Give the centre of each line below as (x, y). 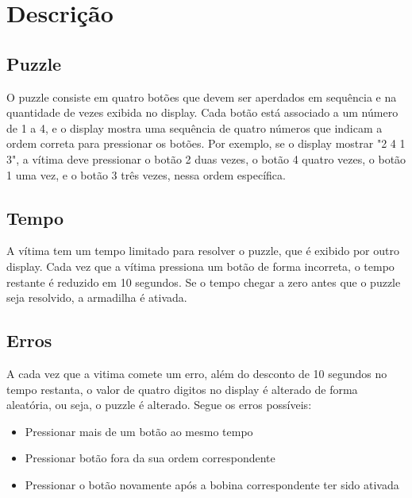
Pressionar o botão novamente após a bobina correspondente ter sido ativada (212, 484)
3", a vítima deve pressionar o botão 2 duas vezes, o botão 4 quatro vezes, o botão (206, 158)
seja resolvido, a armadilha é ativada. (97, 297)
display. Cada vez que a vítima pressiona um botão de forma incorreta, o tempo (200, 266)
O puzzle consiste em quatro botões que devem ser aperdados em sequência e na (202, 97)
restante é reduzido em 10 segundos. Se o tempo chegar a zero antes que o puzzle (204, 282)
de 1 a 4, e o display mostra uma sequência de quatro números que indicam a (194, 127)
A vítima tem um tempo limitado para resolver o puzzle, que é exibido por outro (203, 251)
